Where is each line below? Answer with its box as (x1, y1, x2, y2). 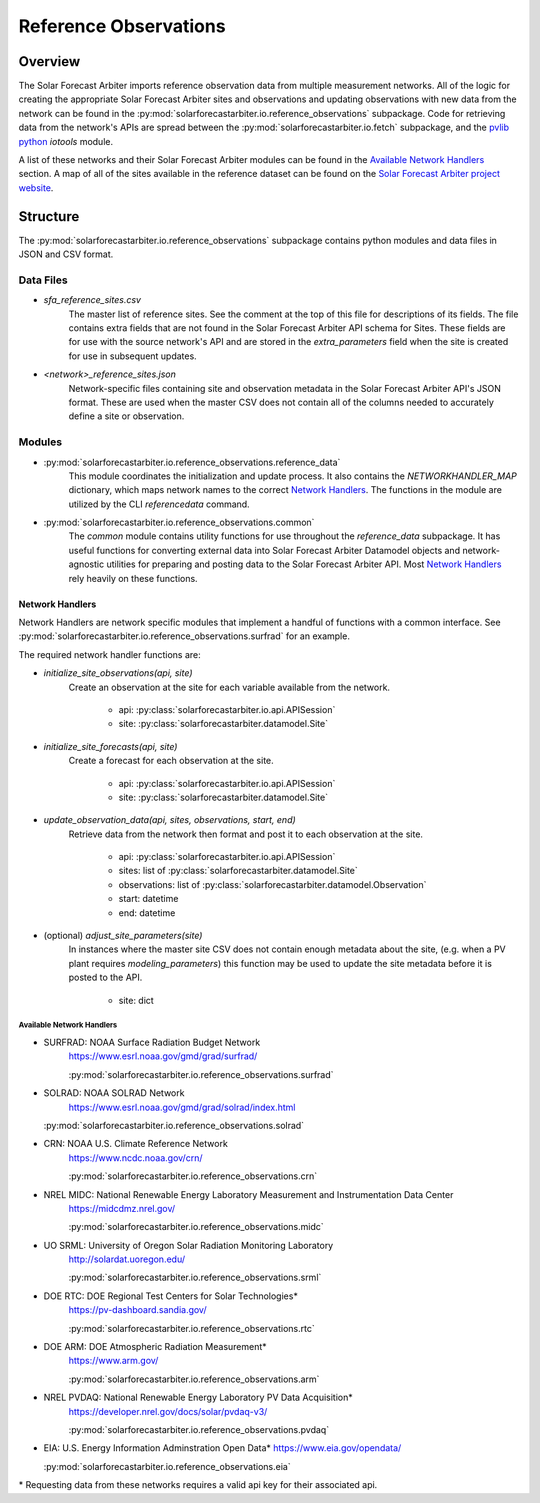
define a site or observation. (68, 410, 185, 422)
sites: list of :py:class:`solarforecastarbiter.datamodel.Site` (118, 865, 359, 877)
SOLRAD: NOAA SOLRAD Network (43, 1087, 185, 1099)
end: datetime (118, 906, 176, 919)
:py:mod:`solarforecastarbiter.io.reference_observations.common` (43, 516, 315, 529)
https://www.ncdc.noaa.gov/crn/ (68, 1151, 203, 1164)
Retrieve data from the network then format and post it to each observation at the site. (68, 828, 424, 840)
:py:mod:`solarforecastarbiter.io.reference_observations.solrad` (43, 1119, 305, 1131)
